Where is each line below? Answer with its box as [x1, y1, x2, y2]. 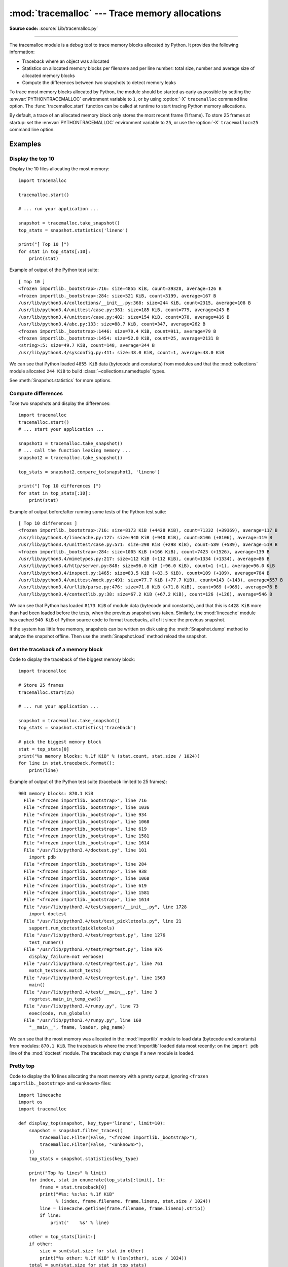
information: [9, 49, 35, 55]
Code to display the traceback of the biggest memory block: [9, 656, 135, 662]
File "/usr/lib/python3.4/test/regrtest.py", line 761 [23, 960, 163, 966]
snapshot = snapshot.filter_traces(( [28, 1128, 123, 1133]
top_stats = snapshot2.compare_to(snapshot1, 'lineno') [18, 469, 160, 475]
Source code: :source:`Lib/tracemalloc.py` [9, 25, 98, 31]
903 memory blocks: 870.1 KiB [18, 791, 94, 796]
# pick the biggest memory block [18, 739, 101, 745]
